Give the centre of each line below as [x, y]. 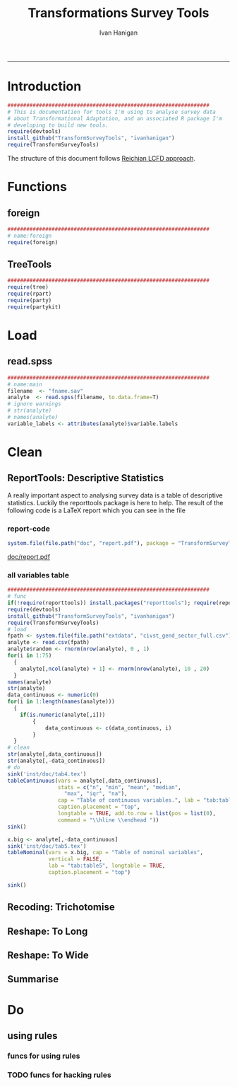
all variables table [38, 575]
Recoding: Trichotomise [61, 907]
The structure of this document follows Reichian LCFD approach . [102, 158]
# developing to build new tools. [58, 125]
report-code [29, 529]
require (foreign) [33, 242]
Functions [37, 187]
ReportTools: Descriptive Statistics [86, 478]
